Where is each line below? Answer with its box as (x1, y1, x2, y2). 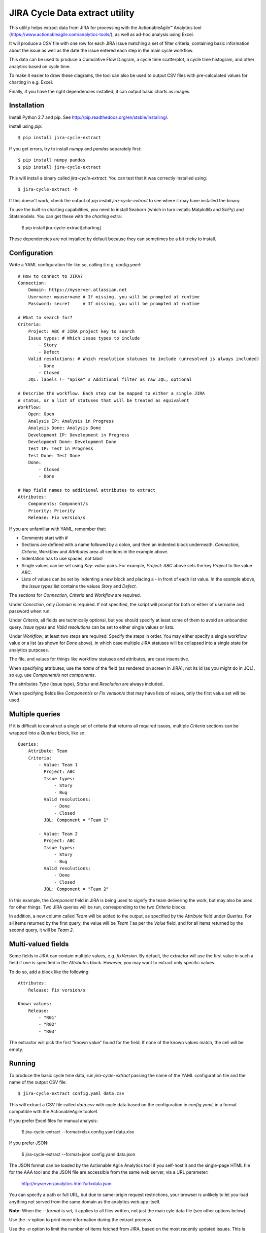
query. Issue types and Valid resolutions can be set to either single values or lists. (9, 624, 175, 630)
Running (9, 1059, 36, 1068)
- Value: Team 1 (38, 762, 78, 768)
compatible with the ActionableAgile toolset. (9, 1109, 99, 1115)
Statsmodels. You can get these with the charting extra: (9, 214, 122, 219)
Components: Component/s (28, 501, 88, 507)
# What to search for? (18, 315, 73, 320)
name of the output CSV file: (9, 1079, 67, 1085)
